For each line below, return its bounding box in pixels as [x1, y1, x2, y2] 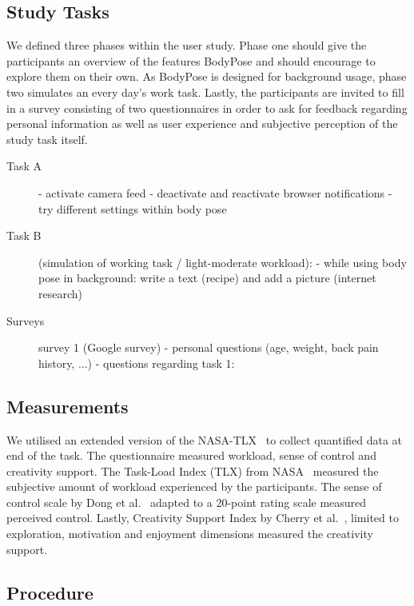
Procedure [6, 580, 94, 604]
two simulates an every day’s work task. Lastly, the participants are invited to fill [6, 83, 404, 100]
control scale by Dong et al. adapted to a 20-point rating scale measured [6, 493, 367, 510]
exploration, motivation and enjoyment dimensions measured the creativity [6, 525, 373, 542]
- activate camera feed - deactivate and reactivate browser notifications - [38, 184, 392, 201]
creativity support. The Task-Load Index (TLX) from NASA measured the [6, 462, 379, 479]
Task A [6, 157, 42, 174]
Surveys [6, 312, 45, 329]
